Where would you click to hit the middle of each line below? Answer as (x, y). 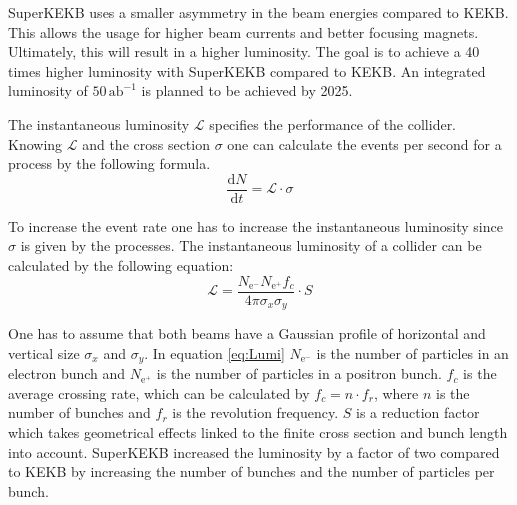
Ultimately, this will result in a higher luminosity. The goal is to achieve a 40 (244, 51)
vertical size (44, 352)
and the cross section (146, 143)
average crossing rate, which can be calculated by (159, 392)
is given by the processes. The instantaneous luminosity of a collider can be (251, 245)
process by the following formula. (109, 163)
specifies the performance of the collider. (333, 123)
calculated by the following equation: (121, 265)
